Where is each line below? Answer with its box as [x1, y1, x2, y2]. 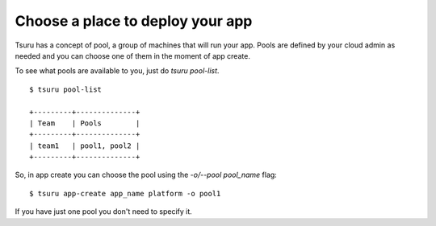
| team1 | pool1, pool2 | [29, 141, 140, 150]
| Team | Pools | [29, 118, 140, 128]
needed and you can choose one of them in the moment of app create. [15, 51, 250, 60]
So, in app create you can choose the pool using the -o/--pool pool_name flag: [15, 170, 278, 180]
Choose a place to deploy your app [15, 12, 253, 30]
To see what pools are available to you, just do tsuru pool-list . [15, 66, 220, 76]
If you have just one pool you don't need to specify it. [15, 207, 193, 216]
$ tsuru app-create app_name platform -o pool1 [29, 189, 221, 198]
